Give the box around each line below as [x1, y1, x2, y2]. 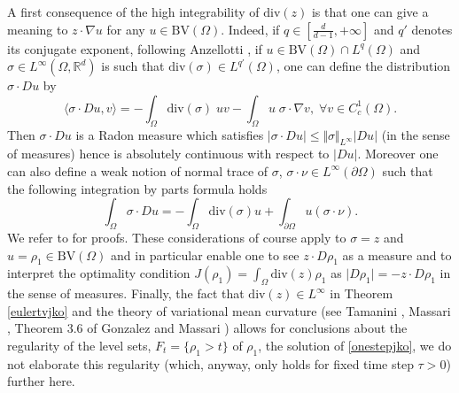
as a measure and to [342, 245, 452, 264]
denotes [411, 19, 453, 38]
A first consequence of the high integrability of [7, 3, 260, 20]
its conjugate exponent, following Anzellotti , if [7, 39, 262, 58]
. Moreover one [357, 144, 439, 163]
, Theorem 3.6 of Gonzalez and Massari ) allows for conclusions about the [7, 319, 408, 337]
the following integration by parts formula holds [7, 179, 268, 197]
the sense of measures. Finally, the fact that [7, 284, 245, 303]
